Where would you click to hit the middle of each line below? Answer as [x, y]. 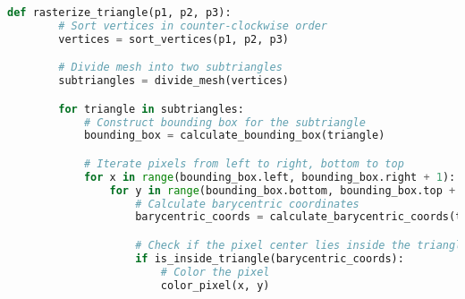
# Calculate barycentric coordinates [247, 204]
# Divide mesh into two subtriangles [170, 68]
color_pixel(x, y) [215, 285]
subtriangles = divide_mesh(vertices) [174, 81]
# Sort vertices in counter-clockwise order [193, 26]
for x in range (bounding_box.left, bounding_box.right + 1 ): [270, 177]
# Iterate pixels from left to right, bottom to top [244, 163]
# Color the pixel [215, 272]
